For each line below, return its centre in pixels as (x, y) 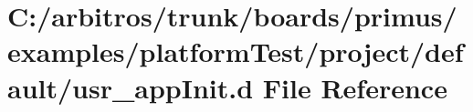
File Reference (355, 87)
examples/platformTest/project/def (236, 51)
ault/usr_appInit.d (131, 87)
